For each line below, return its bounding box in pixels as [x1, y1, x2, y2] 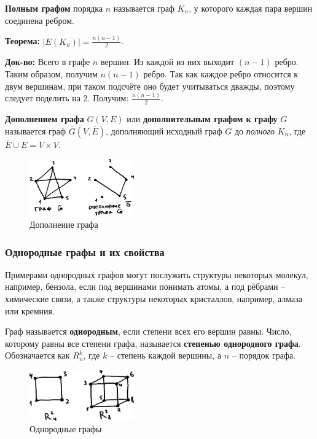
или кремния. [5, 304, 55, 317]
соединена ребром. [5, 14, 74, 26]
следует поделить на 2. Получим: [5, 91, 129, 104]
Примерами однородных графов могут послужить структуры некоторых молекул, [5, 268, 308, 281]
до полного [234, 124, 275, 137]
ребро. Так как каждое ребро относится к [143, 67, 299, 80]
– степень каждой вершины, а [110, 349, 222, 362]
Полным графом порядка [5, 2, 103, 14]
